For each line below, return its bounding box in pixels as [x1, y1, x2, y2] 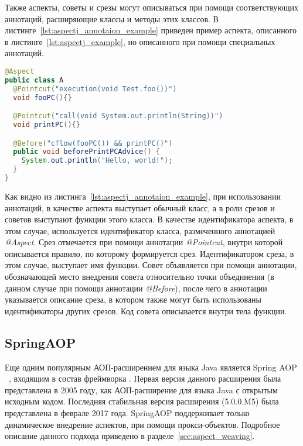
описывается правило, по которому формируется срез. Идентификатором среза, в [5, 247, 294, 259]
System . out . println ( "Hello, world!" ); [21, 156, 173, 165]
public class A [5, 76, 64, 84]
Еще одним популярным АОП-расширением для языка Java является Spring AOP [5, 361, 297, 373]
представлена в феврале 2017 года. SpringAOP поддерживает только [5, 407, 250, 419]
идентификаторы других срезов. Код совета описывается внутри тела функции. [5, 304, 287, 317]
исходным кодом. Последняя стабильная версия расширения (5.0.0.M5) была [5, 395, 279, 407]
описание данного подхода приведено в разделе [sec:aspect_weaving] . [5, 430, 255, 442]
